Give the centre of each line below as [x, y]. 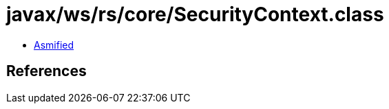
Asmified [54, 45]
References [46, 71]
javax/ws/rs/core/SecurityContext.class [195, 14]
